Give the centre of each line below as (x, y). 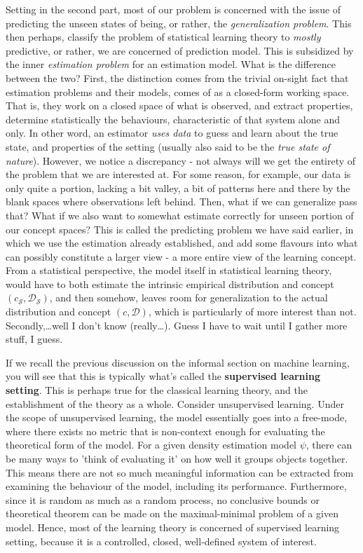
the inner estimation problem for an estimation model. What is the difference (171, 64)
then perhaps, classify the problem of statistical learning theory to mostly (163, 37)
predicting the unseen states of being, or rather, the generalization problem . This (179, 23)
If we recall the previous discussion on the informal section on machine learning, (178, 362)
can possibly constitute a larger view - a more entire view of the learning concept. (181, 256)
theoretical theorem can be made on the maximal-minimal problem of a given (172, 513)
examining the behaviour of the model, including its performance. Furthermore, (176, 486)
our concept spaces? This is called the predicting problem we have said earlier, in (180, 229)
